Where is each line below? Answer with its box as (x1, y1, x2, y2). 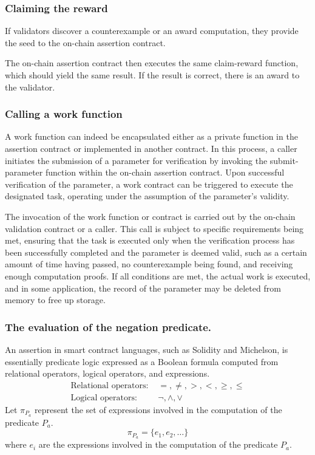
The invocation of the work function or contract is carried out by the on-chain (5, 210, 296, 222)
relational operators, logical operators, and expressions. (5, 367, 210, 380)
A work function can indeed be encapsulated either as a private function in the (5, 130, 298, 143)
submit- (269, 154, 299, 166)
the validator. (5, 80, 55, 93)
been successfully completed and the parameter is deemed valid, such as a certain (5, 245, 307, 258)
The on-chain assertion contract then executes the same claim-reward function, (5, 56, 299, 69)
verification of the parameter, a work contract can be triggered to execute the (5, 177, 293, 190)
